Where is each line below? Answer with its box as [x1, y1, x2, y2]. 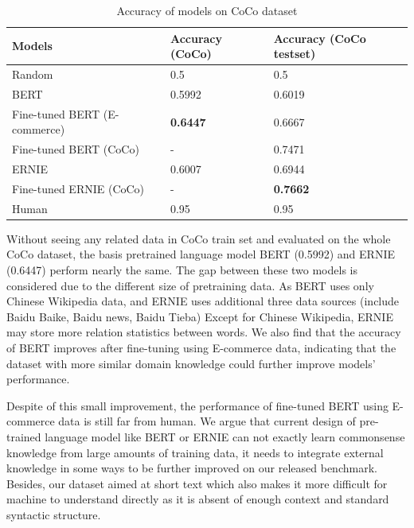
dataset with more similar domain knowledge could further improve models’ [6, 355, 376, 371]
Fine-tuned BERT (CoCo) [12, 141, 139, 157]
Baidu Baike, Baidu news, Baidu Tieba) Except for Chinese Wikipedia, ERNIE [6, 308, 393, 324]
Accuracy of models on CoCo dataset [116, 2, 298, 18]
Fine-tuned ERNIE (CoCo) [12, 180, 145, 196]
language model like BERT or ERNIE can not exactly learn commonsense [45, 428, 405, 445]
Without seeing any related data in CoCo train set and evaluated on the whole [6, 230, 391, 247]
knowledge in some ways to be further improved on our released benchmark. [6, 460, 377, 476]
